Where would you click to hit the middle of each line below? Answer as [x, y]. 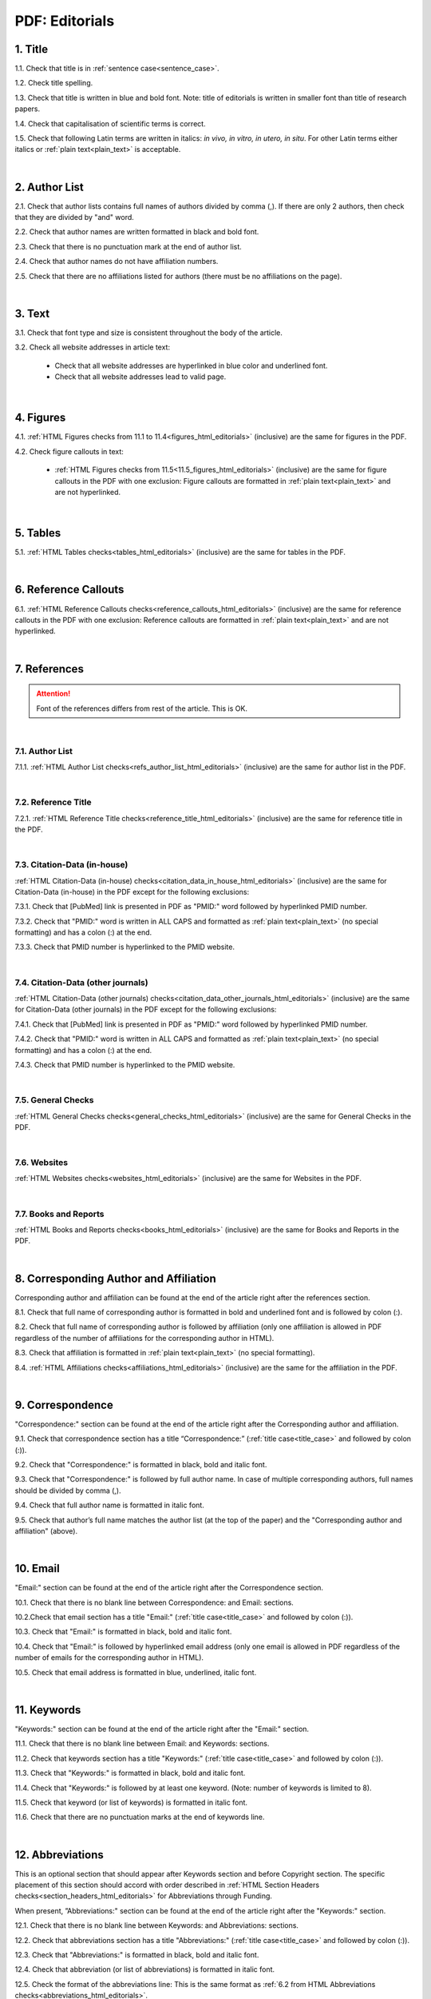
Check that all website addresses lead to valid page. [140, 377]
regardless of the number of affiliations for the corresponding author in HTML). [144, 1338]
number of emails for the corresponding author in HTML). [109, 1658]
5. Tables [38, 533]
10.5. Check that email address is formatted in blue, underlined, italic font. [136, 1672]
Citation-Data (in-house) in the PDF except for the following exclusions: [132, 892]
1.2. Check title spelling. [54, 83]
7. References [49, 669]
